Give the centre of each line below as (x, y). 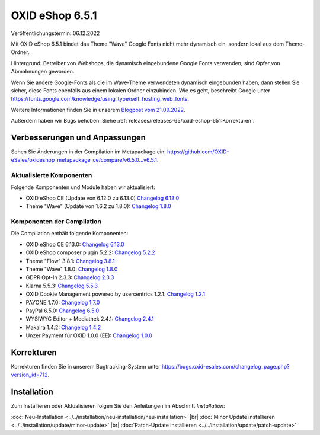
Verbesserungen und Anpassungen (79, 137)
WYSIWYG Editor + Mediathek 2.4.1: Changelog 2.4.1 (90, 319)
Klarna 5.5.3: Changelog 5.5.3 (62, 286)
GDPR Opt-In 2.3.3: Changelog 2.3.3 (70, 277)
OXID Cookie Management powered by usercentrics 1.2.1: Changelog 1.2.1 (116, 294)
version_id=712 (29, 375)
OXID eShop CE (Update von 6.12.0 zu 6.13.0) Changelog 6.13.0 (103, 198)
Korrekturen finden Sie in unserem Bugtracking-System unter (86, 367)
